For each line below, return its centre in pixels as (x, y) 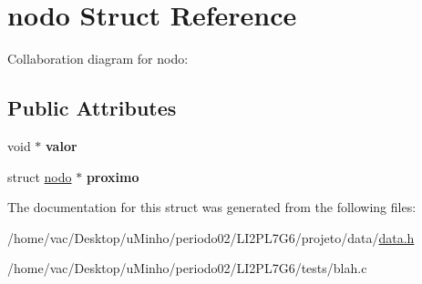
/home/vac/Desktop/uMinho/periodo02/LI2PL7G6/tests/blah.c (187, 268)
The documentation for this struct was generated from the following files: (212, 207)
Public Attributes (92, 108)
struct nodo (40, 176)
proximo (113, 176)
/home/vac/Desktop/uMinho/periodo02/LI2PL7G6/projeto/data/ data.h (211, 237)
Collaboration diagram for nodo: (98, 59)
